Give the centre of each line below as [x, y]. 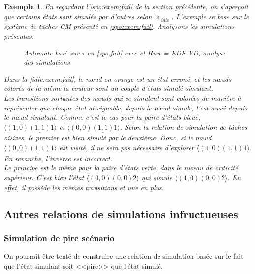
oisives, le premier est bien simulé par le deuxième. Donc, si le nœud [108, 137]
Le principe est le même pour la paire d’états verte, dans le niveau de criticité [121, 168]
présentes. [19, 36]
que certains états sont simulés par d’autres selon [78, 16]
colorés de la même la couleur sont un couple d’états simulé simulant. [109, 88]
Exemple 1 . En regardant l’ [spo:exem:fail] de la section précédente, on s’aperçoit [126, 6]
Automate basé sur [51, 52]
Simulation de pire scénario [59, 237]
